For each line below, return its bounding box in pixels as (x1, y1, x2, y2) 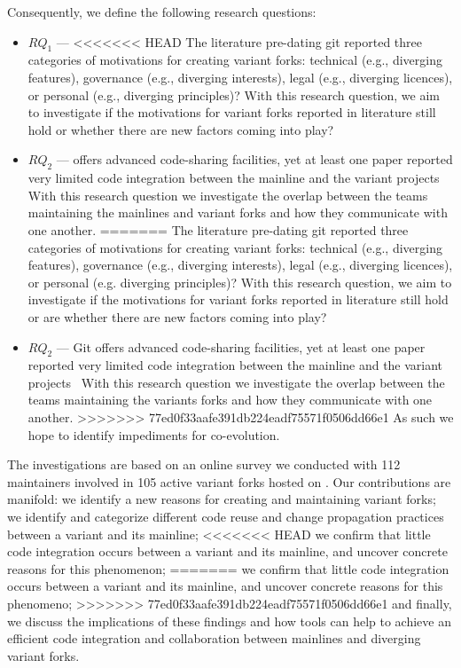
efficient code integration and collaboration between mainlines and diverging (7, 629, 421, 648)
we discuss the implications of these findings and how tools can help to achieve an (7, 611, 452, 630)
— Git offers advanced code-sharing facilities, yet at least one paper (56, 337, 426, 356)
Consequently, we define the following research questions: (7, 3, 316, 20)
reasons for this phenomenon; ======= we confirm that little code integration (7, 559, 449, 578)
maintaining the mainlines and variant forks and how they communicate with (27, 203, 448, 222)
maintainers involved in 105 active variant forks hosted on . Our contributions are (7, 472, 451, 491)
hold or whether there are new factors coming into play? (27, 120, 334, 138)
